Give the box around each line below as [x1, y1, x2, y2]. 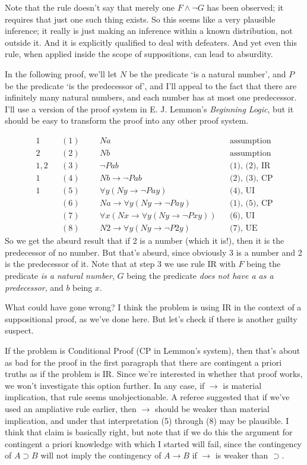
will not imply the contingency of [40, 449, 162, 461]
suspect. [5, 324, 34, 337]
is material [223, 379, 262, 391]
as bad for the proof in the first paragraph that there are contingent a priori [5, 356, 282, 368]
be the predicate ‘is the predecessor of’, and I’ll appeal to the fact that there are [5, 79, 297, 92]
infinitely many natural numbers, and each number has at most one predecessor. [5, 91, 297, 103]
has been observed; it [207, 1, 284, 13]
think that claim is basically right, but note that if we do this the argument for [5, 426, 293, 438]
